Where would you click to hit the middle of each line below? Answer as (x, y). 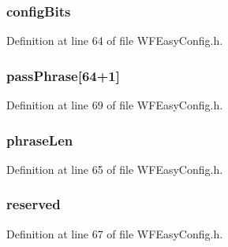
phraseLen (40, 140)
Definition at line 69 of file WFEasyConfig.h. (115, 105)
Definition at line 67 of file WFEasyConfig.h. (115, 233)
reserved (34, 204)
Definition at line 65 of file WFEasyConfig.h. (115, 169)
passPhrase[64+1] (63, 75)
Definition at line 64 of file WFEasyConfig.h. (115, 41)
